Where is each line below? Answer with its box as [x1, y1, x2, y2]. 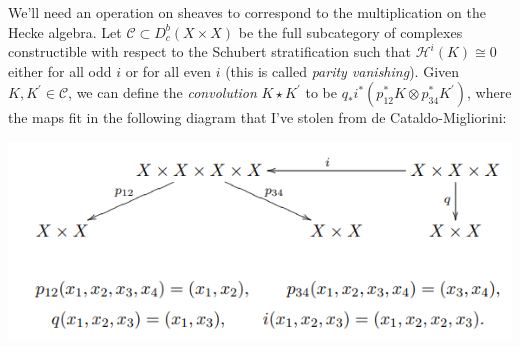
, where [467, 82, 512, 103]
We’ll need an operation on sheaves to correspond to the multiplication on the [8, 2, 486, 22]
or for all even [125, 60, 211, 81]
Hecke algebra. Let [8, 21, 122, 42]
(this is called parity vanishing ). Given [225, 60, 460, 81]
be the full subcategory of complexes [238, 21, 463, 42]
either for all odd [8, 60, 112, 81]
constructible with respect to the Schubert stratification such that [8, 41, 411, 62]
